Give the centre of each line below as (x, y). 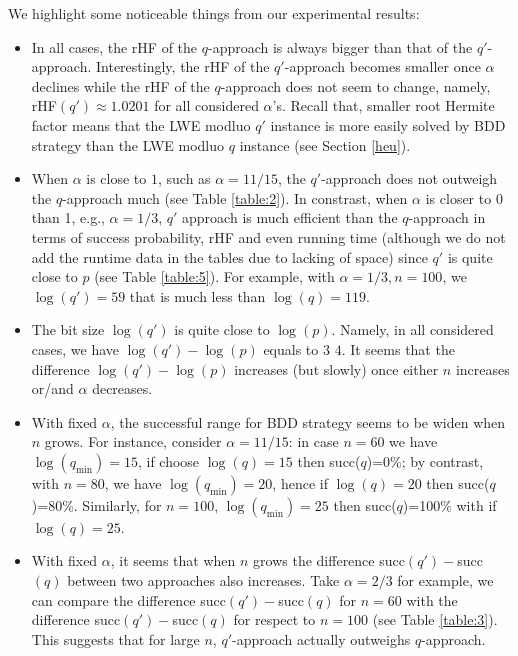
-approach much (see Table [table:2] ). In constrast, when (235, 197)
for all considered (206, 105)
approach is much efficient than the (290, 217)
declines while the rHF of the (120, 85)
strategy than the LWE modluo (128, 144)
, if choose (168, 460)
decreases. (122, 388)
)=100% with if (449, 504)
